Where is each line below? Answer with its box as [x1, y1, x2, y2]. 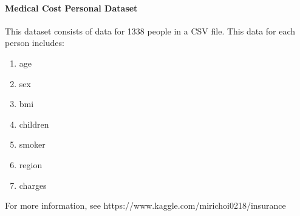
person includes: [5, 36, 64, 49]
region [19, 158, 43, 171]
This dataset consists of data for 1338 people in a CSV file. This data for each [5, 24, 296, 37]
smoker [19, 138, 46, 151]
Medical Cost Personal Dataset [5, 1, 138, 14]
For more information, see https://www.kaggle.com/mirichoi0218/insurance [5, 199, 286, 212]
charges [19, 178, 47, 191]
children [19, 117, 49, 130]
